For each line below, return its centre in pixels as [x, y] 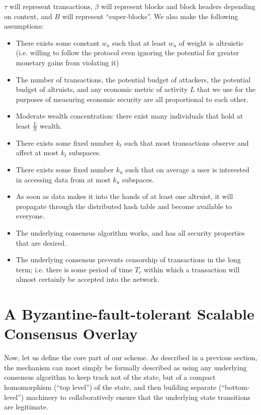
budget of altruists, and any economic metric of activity [102, 89]
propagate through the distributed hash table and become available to [124, 206]
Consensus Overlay [71, 333]
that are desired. [41, 242]
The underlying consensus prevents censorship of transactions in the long [128, 260]
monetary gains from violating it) [67, 62]
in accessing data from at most [63, 179]
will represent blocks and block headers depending [178, 6]
